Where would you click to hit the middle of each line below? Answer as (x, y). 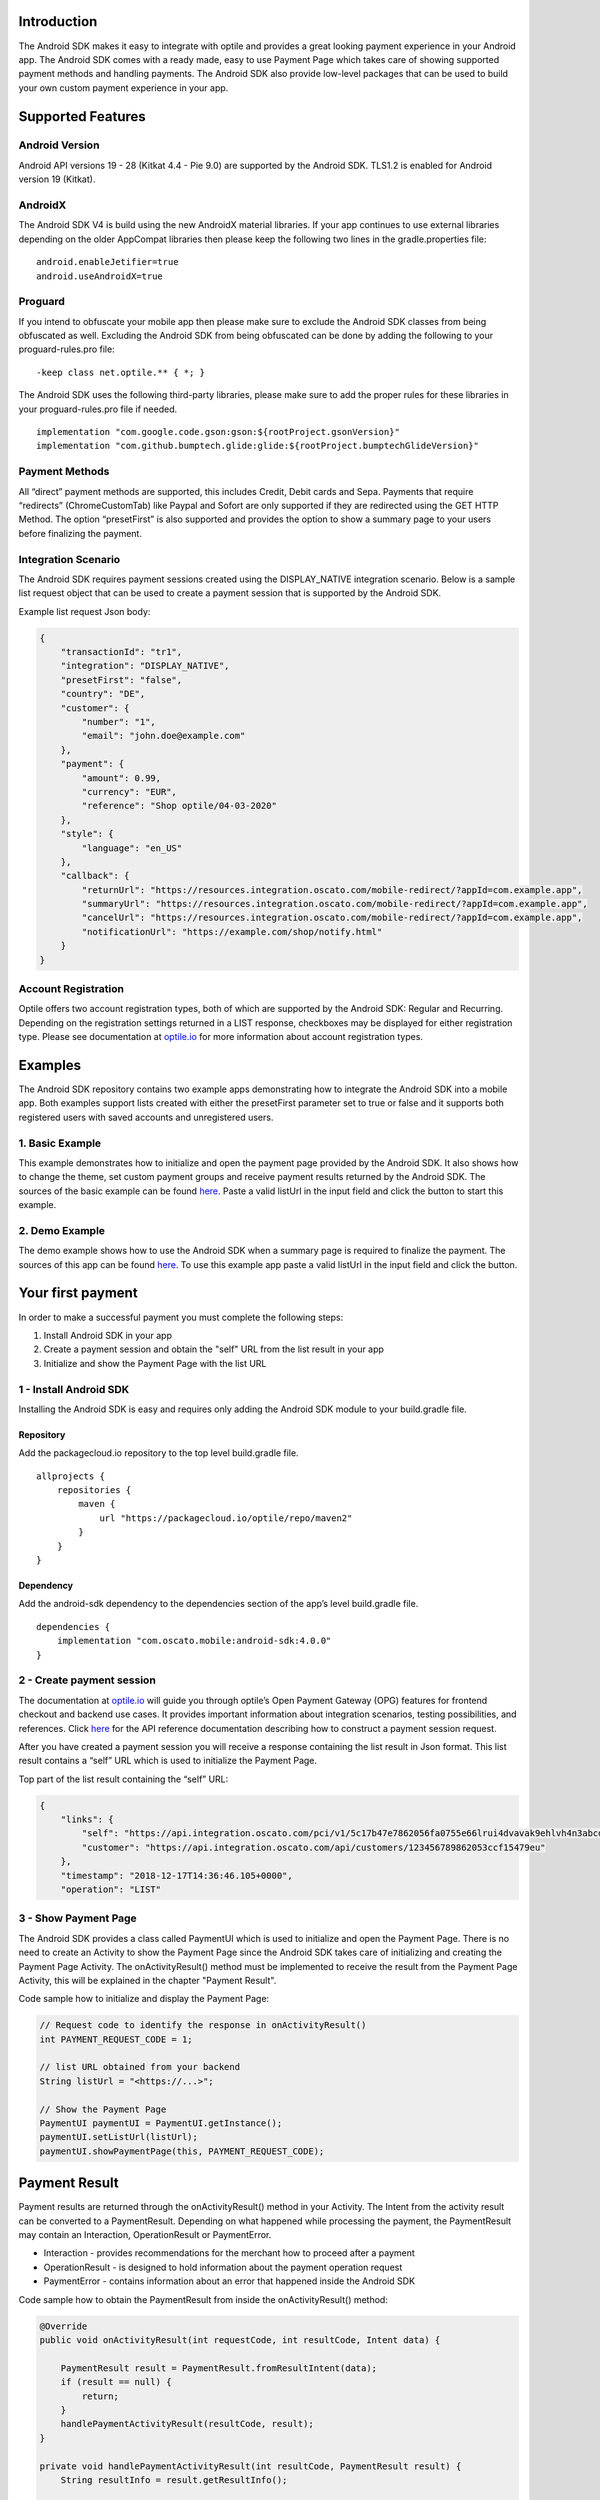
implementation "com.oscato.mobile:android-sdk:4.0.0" (194, 1641)
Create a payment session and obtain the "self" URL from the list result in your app (214, 1349)
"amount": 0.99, (121, 778)
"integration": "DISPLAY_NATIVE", (145, 666)
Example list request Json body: (84, 611)
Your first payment (78, 1293)
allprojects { (70, 1476)
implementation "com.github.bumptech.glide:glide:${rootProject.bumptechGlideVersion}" (258, 446)
